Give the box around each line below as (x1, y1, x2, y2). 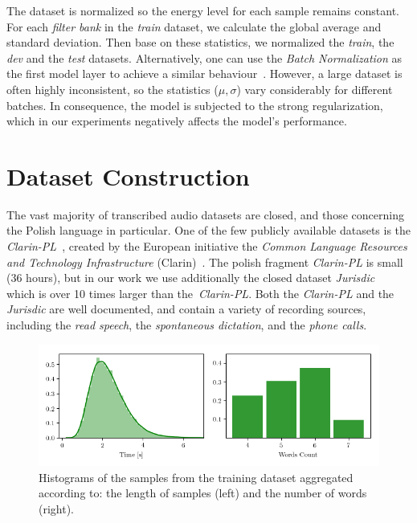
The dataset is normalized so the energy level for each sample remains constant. (6, 2, 399, 18)
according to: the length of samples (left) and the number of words (39, 484, 367, 501)
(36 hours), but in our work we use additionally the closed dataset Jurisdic (6, 269, 375, 286)
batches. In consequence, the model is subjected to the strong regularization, (6, 96, 383, 113)
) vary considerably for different (236, 80, 393, 97)
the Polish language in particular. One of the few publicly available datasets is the (6, 222, 411, 239)
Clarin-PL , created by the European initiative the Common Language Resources (6, 238, 407, 255)
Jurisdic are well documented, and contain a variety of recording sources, (6, 300, 366, 317)
